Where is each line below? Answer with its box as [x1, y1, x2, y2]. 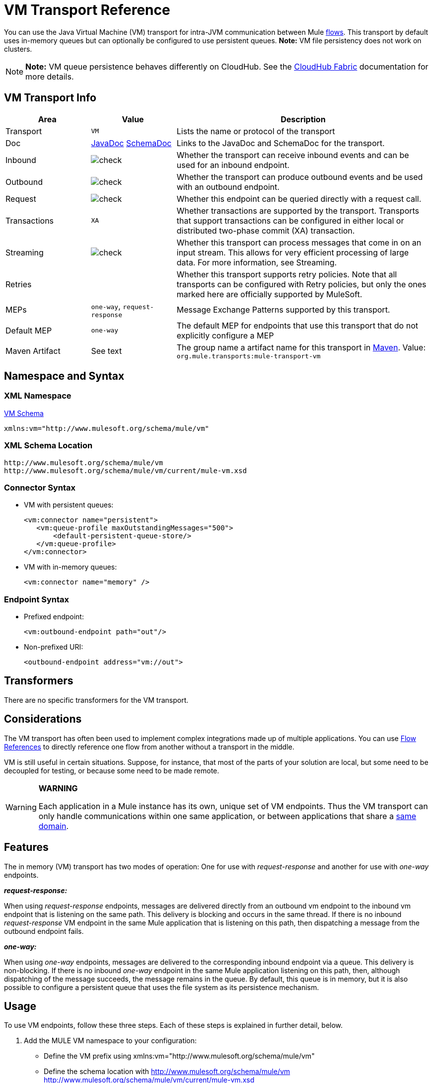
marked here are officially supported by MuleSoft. [176, 289, 362, 299]
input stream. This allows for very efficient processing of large [176, 247, 409, 257]
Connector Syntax [4, 482, 76, 493]
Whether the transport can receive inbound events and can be [176, 150, 409, 160]
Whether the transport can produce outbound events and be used [176, 171, 423, 182]
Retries [5, 279, 32, 289]
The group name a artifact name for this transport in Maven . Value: [176, 342, 426, 352]
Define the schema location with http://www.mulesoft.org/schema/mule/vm [44, 1067, 290, 1076]
